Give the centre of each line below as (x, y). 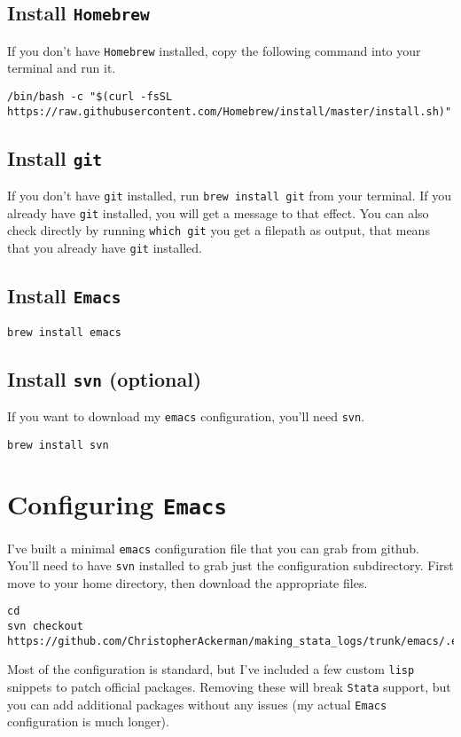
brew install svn (58, 445)
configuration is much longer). (88, 721)
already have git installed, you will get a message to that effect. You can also (218, 212)
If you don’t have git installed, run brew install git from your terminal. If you (230, 196)
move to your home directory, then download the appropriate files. (188, 582)
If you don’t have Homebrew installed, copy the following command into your (214, 50)
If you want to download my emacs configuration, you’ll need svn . (186, 416)
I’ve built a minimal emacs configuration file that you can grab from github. (213, 548)
